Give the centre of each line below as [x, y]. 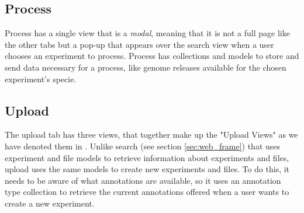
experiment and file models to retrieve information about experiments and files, [147, 157]
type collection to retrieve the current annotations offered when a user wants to [147, 192]
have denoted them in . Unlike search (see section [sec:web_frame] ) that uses [143, 146]
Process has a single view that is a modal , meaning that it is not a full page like [147, 33]
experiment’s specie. [41, 78]
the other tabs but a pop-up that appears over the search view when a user [139, 44]
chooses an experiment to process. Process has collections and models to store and [152, 56]
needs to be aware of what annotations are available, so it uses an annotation [143, 180]
